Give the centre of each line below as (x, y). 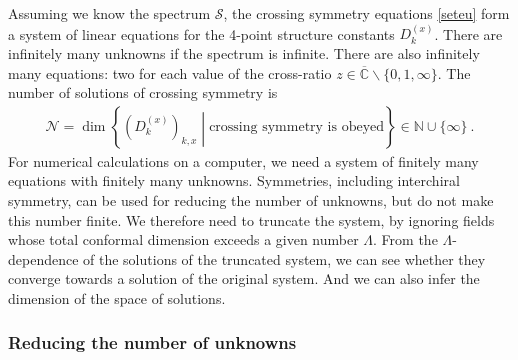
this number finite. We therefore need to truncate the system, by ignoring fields (251, 219)
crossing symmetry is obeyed (297, 126)
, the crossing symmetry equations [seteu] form (366, 13)
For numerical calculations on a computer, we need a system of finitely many (243, 160)
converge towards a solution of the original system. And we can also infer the (244, 278)
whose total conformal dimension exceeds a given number (183, 239)
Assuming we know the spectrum (109, 13)
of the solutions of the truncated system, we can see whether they (284, 258)
